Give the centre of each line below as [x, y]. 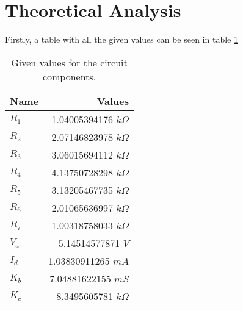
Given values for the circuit [69, 62]
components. [69, 76]
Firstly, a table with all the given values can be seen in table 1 [121, 39]
